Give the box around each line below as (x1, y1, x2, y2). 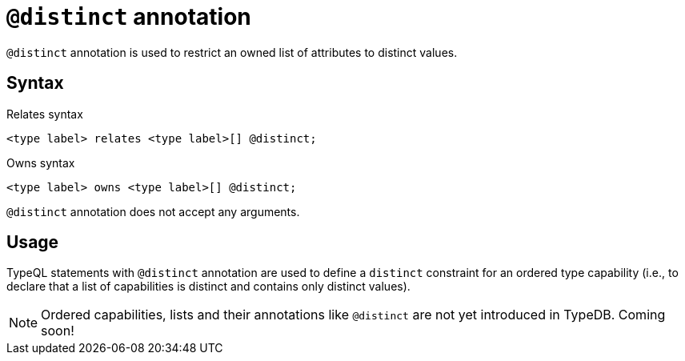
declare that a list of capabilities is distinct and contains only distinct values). (6, 279, 411, 294)
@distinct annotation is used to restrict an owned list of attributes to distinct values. (6, 45, 458, 59)
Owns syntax (6, 155, 75, 170)
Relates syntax (6, 106, 83, 121)
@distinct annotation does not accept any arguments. (6, 204, 300, 219)
